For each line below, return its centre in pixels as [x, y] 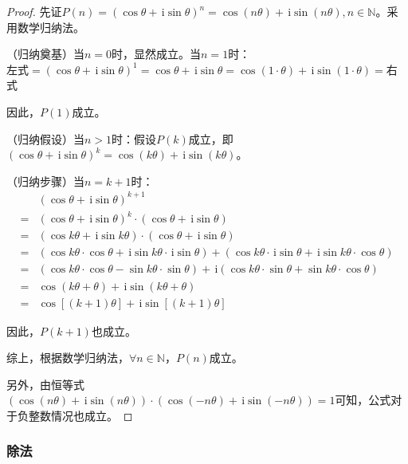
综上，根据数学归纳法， [68, 358]
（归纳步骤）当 [45, 181]
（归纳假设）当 [45, 138]
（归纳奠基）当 [45, 54]
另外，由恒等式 [45, 384]
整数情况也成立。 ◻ [80, 415]
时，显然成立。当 [157, 54]
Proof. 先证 [34, 11]
